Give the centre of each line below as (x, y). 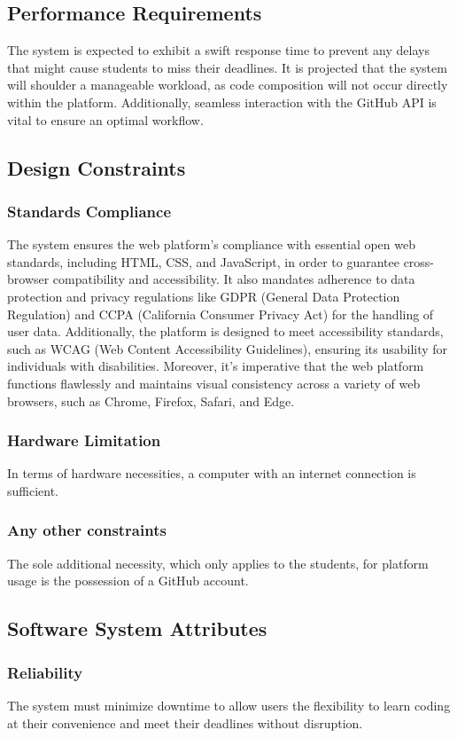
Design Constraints (97, 167)
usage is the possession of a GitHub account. (128, 581)
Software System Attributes (137, 628)
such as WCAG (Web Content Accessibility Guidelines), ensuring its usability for (228, 348)
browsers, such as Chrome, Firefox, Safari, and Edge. (151, 400)
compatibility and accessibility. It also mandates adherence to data (234, 279)
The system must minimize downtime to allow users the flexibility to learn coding (229, 705)
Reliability (45, 672)
